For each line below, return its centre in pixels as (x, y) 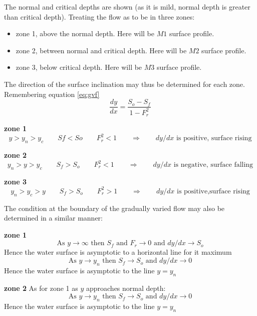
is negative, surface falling (213, 165)
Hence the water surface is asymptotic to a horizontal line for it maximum (118, 252)
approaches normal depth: (126, 288)
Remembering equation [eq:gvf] (52, 94)
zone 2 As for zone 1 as (41, 288)
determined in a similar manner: (53, 218)
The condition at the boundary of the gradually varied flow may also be (114, 208)
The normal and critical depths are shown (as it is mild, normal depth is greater (127, 7)
